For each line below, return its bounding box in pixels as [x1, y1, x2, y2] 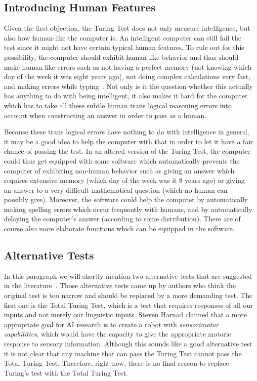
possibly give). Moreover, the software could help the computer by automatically [4, 194, 248, 205]
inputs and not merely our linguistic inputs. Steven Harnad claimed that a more [4, 309, 247, 320]
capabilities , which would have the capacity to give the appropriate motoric [4, 329, 231, 339]
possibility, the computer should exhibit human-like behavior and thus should [4, 51, 239, 62]
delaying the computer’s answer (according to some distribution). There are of [4, 213, 241, 224]
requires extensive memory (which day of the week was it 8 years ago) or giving [4, 175, 245, 185]
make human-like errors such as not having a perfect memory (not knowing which [4, 61, 252, 72]
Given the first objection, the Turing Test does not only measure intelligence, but [4, 23, 250, 33]
